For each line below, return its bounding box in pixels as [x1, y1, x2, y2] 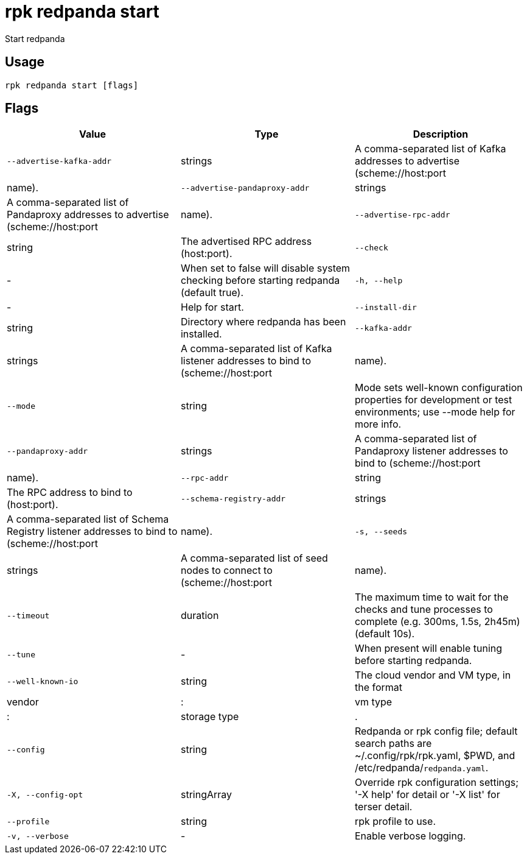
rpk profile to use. [354, 815, 436, 828]
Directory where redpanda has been [180, 316, 346, 328]
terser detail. [354, 801, 413, 813]
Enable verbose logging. [354, 830, 466, 843]
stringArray [180, 788, 232, 801]
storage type [180, 710, 239, 723]
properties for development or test [354, 394, 512, 406]
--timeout [7, 610, 50, 620]
